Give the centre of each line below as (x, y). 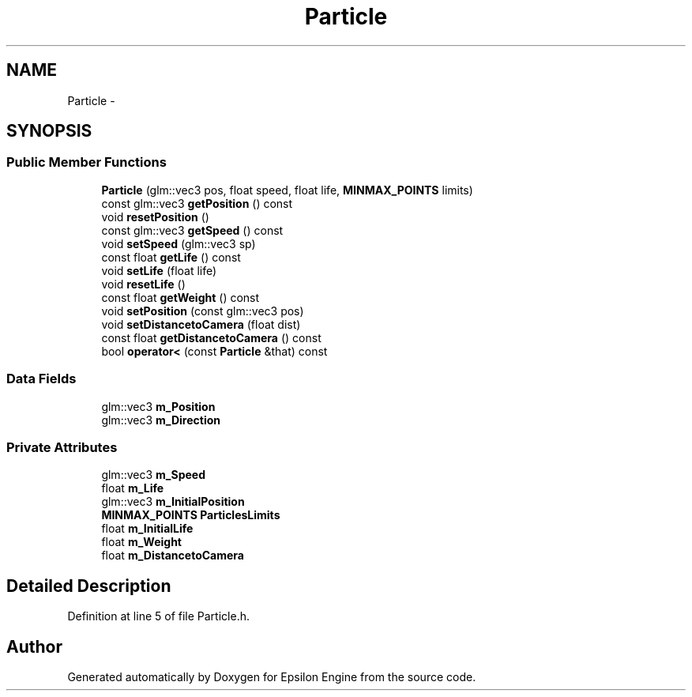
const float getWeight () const (181, 297)
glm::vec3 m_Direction (161, 420)
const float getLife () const (171, 257)
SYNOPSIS (49, 131)
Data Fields (41, 379)
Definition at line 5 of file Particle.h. (158, 616)
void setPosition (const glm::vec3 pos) (203, 311)
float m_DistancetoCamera (173, 556)
